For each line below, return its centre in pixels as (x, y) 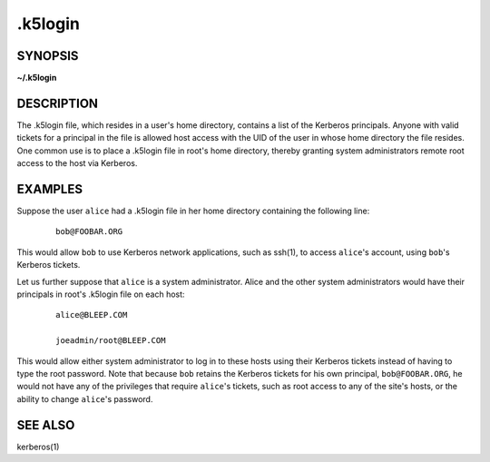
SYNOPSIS (48, 56)
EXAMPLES (50, 189)
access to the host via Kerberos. (77, 163)
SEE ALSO (46, 425)
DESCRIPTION (58, 103)
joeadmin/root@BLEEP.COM (111, 341)
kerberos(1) (38, 447)
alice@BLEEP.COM (92, 315)
